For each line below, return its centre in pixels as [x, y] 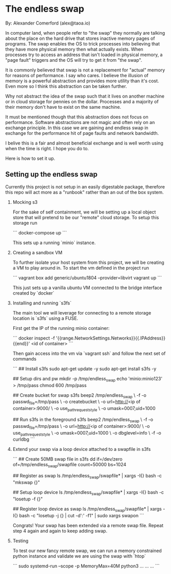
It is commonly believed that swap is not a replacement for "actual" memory [85, 70]
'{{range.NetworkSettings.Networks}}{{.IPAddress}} [111, 338]
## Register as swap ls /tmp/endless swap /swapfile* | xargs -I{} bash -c [87, 476]
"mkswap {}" [26, 482]
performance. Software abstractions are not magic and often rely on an [80, 122]
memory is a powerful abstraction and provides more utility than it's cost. [82, 81]
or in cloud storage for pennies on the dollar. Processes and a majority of [82, 101]
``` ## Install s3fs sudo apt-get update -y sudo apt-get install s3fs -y [84, 369]
